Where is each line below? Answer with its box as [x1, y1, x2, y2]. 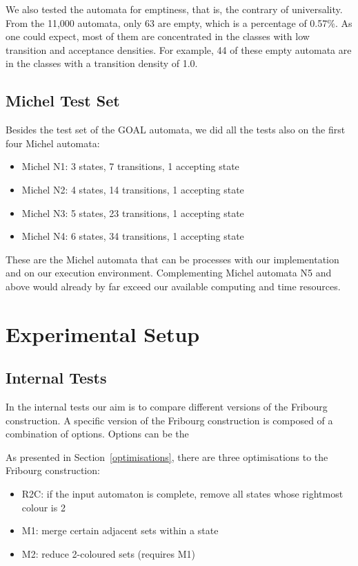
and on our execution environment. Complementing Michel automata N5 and [6, 265, 332, 280]
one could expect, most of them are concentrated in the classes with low [6, 29, 310, 44]
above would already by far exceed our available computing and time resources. [6, 279, 341, 293]
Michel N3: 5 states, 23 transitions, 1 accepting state [21, 205, 244, 220]
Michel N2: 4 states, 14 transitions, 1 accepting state [21, 182, 244, 196]
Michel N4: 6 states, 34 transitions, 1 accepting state [21, 229, 244, 243]
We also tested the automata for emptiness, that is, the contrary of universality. [6, 2, 343, 16]
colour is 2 [21, 500, 66, 514]
